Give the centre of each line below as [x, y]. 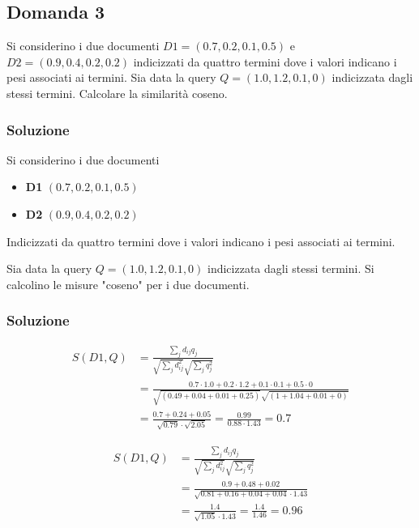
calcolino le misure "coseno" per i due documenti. [128, 284]
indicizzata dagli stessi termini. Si [291, 268]
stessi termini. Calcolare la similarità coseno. [117, 93]
